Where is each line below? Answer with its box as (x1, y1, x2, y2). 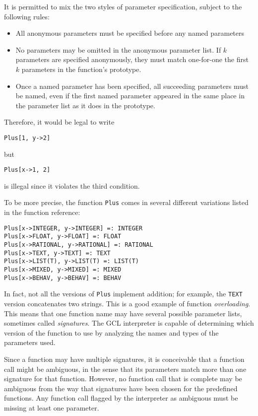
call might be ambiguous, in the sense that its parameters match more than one (4, 363, 247, 374)
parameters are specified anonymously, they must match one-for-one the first (15, 54, 249, 65)
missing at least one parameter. (4, 402, 99, 413)
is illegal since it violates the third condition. (4, 180, 140, 191)
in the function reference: (4, 207, 80, 217)
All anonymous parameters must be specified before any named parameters (15, 28, 245, 38)
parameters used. (4, 337, 56, 347)
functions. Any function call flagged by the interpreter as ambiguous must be (4, 393, 238, 403)
